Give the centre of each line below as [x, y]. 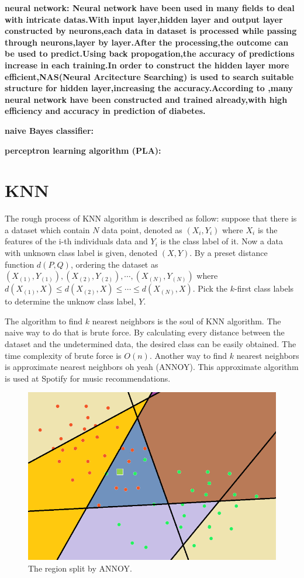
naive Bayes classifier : [49, 130]
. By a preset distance [229, 253]
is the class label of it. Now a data [222, 241]
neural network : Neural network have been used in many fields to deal [150, 8]
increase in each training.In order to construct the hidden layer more [147, 65]
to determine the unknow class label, [70, 301]
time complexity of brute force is [63, 355]
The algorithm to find [44, 321]
